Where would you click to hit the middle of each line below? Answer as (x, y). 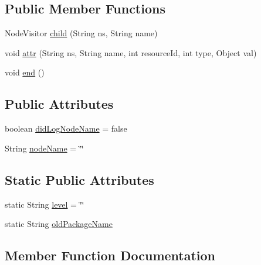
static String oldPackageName (59, 224)
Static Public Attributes (79, 179)
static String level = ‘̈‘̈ (45, 204)
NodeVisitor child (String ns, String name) (81, 33)
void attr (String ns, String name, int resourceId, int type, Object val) (131, 52)
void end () (25, 72)
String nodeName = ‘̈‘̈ (44, 148)
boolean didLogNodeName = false (66, 128)
